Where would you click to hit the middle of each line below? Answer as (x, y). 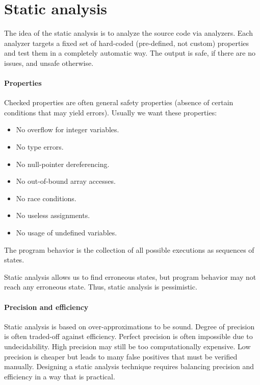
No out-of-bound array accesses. (66, 181)
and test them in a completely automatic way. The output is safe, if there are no (130, 53)
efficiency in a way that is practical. (60, 376)
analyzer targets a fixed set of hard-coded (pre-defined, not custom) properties (127, 43)
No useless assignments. (53, 215)
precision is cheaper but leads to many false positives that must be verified (121, 356)
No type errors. (40, 147)
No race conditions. (46, 198)
